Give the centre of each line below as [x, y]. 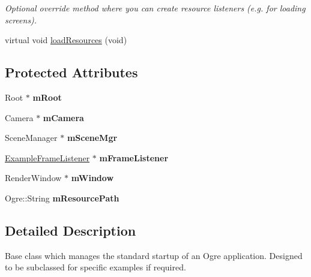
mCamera [63, 117]
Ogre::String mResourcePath [62, 198]
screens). [21, 19]
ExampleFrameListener [47, 157]
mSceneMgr [92, 138]
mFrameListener [134, 157]
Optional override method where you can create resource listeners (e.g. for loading [155, 8]
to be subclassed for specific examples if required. [95, 267]
